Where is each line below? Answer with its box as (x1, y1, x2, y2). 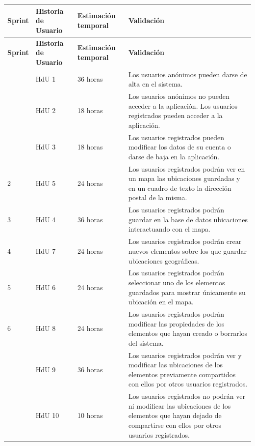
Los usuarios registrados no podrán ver (128, 391, 245, 401)
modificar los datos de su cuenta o (128, 142, 231, 152)
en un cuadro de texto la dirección (128, 182, 231, 193)
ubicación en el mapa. (128, 297, 194, 307)
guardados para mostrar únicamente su (128, 287, 246, 297)
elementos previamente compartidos (128, 369, 236, 379)
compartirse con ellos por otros (128, 420, 221, 430)
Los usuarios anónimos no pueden (128, 91, 229, 101)
